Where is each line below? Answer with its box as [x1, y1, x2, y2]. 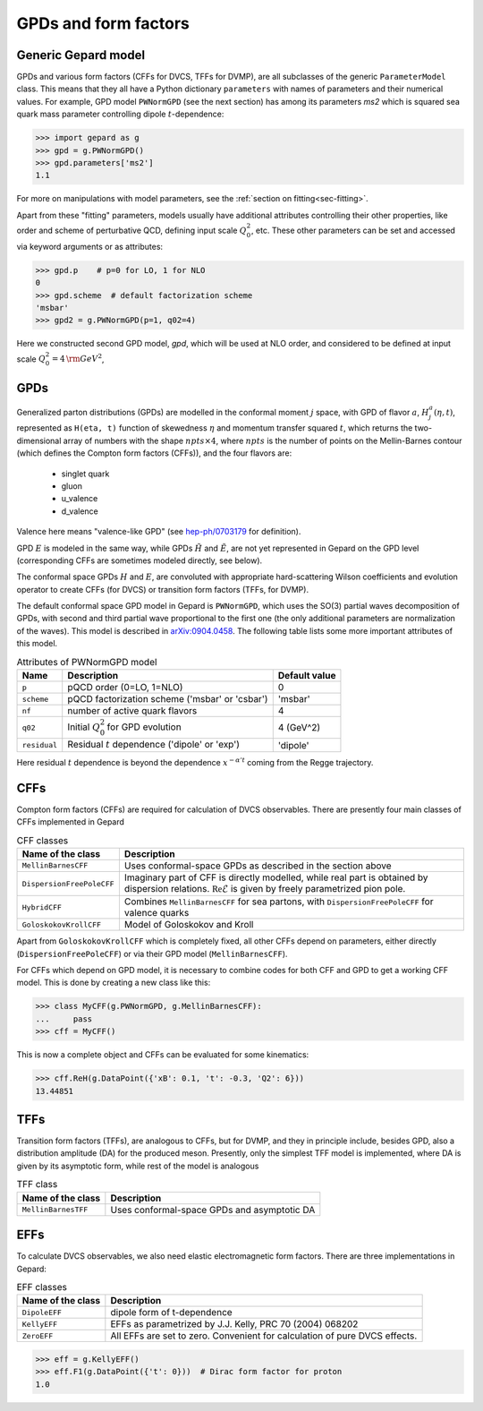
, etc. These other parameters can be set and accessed [250, 225, 456, 235]
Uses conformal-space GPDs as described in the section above [123, 859, 393, 872]
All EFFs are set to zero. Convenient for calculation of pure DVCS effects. [110, 1330, 418, 1342]
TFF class [16, 1178, 58, 1191]
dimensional [16, 435, 62, 446]
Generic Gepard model [16, 47, 146, 63]
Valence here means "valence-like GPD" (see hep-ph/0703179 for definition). [16, 526, 301, 537]
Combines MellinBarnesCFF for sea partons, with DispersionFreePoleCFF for [123, 895, 434, 908]
